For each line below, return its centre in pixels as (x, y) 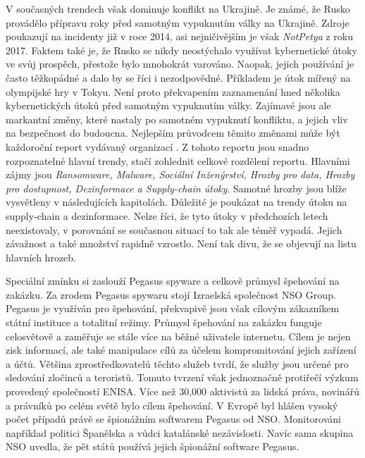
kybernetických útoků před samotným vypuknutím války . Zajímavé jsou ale (168, 105)
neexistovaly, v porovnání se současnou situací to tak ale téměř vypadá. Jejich (174, 229)
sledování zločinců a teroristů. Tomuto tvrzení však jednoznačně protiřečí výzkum (182, 377)
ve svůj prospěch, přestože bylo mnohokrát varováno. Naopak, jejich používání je (180, 64)
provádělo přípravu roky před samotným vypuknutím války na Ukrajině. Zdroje (178, 22)
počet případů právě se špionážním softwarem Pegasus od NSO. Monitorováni (173, 419)
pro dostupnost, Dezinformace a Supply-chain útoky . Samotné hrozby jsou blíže (176, 188)
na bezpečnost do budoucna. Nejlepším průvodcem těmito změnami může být (173, 133)
